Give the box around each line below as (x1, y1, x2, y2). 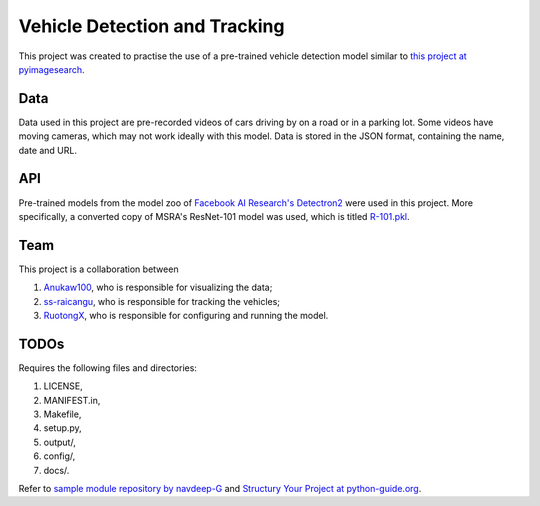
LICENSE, (43, 380, 84, 392)
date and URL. (18, 144, 77, 156)
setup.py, (43, 422, 82, 434)
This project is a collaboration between (18, 263, 179, 275)
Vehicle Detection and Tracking (18, 15, 285, 37)
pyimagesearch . (18, 63, 85, 75)
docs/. (43, 464, 70, 476)
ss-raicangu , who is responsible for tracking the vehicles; (43, 295, 280, 307)
